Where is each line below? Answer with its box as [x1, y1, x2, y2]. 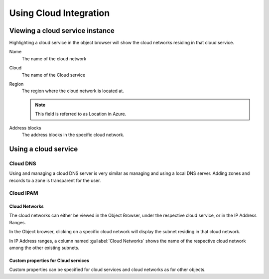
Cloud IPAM [9, 190, 38, 197]
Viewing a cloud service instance [9, 26, 115, 35]
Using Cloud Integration [9, 7, 110, 18]
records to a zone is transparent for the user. [9, 177, 101, 183]
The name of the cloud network [21, 55, 87, 62]
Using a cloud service [9, 144, 78, 153]
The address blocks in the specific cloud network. [21, 132, 125, 138]
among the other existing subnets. [9, 245, 80, 251]
